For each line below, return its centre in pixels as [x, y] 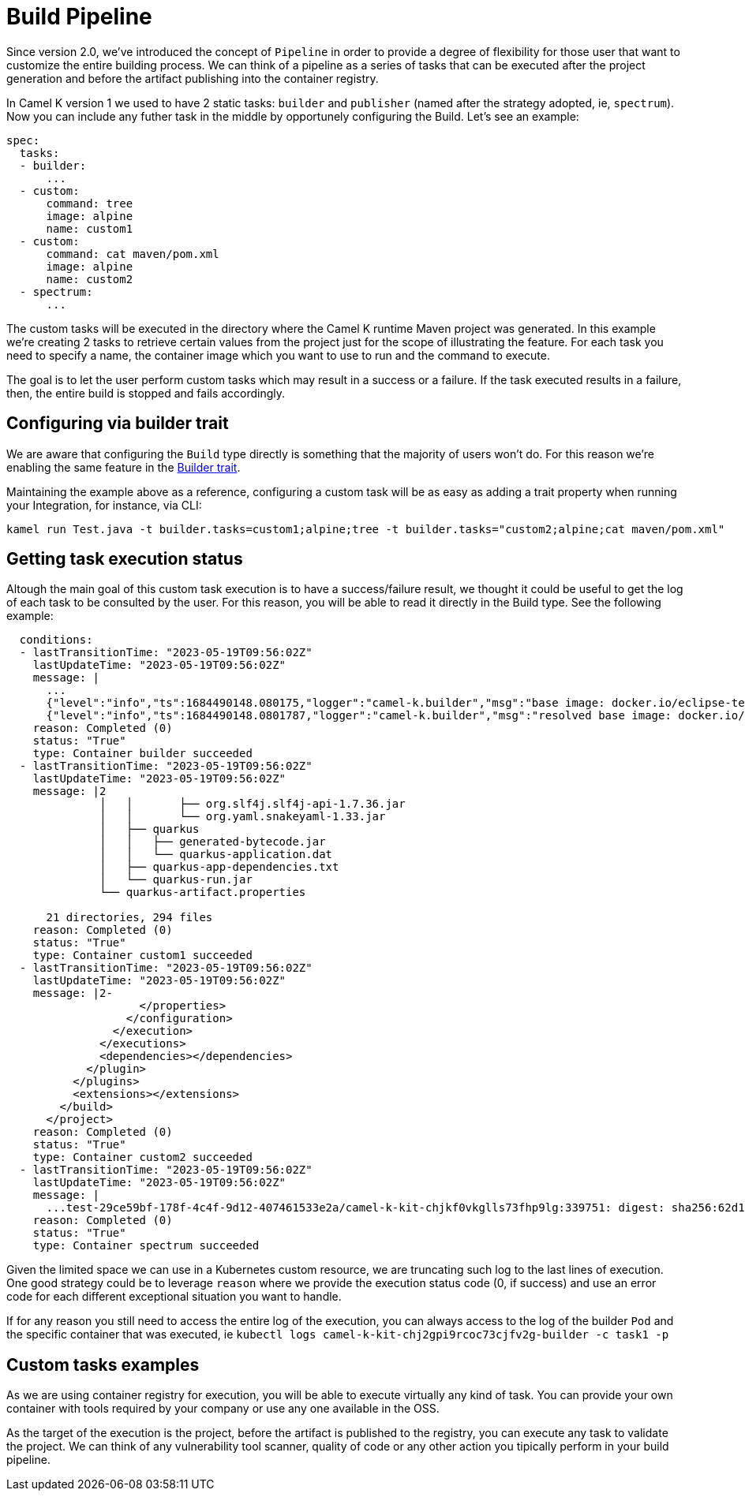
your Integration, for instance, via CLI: [104, 505]
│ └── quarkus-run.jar [176, 880]
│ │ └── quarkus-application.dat [216, 855]
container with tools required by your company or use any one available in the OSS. [223, 1409]
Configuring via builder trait [118, 424]
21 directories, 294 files [129, 918]
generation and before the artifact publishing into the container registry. [193, 78]
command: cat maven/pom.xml [133, 254]
